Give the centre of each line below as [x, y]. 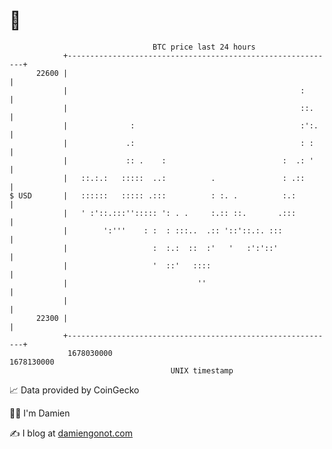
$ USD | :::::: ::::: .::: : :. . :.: [153, 195]
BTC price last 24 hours [204, 47]
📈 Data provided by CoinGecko [74, 390]
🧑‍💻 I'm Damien [40, 413]
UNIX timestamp [202, 370]
